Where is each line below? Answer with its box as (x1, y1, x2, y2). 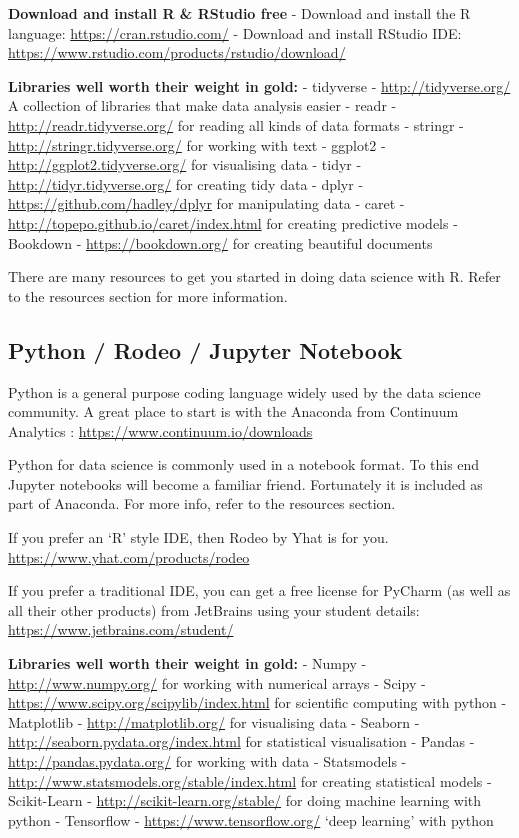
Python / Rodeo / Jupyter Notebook (8, 334, 403, 365)
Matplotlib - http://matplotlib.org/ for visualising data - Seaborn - (8, 711, 420, 732)
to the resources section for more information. (8, 285, 288, 306)
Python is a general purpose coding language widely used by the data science (8, 381, 481, 402)
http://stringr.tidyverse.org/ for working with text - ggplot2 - (8, 134, 386, 155)
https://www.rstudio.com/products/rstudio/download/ (8, 42, 346, 63)
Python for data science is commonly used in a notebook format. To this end (8, 454, 480, 475)
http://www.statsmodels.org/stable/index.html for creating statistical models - (8, 770, 492, 791)
